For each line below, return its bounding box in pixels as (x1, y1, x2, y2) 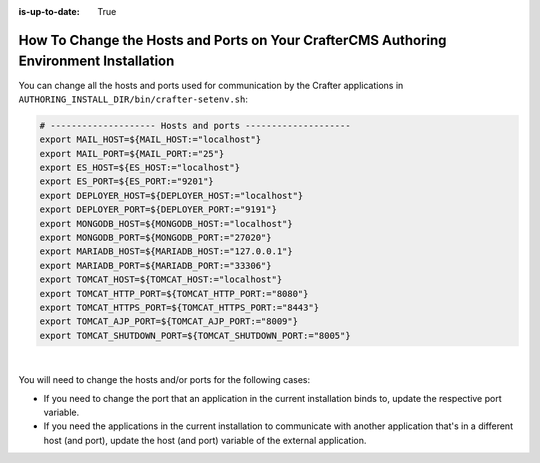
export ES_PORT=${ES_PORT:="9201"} (39, 176, 214, 187)
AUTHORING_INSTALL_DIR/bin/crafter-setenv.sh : (18, 93, 249, 105)
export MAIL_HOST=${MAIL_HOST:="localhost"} (39, 134, 262, 145)
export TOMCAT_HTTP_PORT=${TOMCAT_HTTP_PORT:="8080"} (39, 288, 309, 299)
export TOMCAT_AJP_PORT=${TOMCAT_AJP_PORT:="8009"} (39, 316, 299, 327)
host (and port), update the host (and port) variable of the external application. (43, 434, 367, 446)
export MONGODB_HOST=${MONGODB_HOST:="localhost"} (39, 218, 294, 229)
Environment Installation (18, 53, 175, 70)
